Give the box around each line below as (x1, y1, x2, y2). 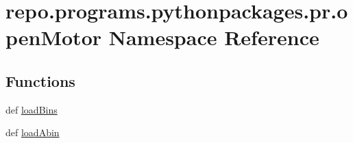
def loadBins (5, 102, 58, 116)
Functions (5, 70, 75, 91)
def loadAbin (5, 125, 60, 140)
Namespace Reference (108, 23, 319, 51)
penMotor (5, 23, 102, 51)
